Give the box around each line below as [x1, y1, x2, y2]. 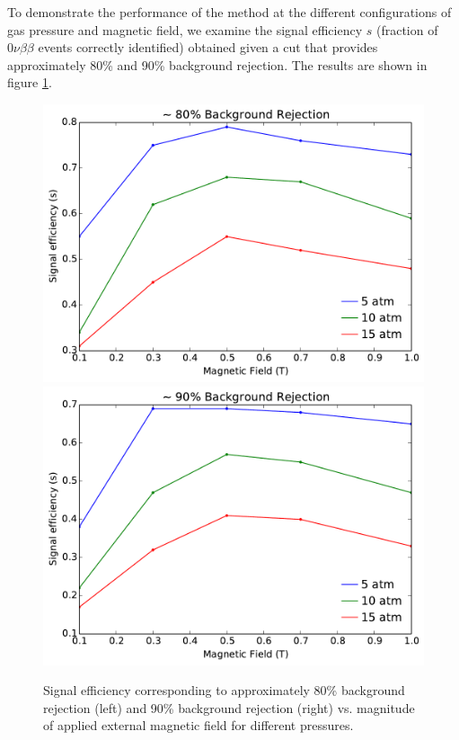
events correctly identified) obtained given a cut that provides [38, 38, 378, 57]
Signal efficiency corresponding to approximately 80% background [43, 681, 405, 700]
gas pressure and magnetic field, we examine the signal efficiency [7, 20, 363, 39]
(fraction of [375, 20, 438, 39]
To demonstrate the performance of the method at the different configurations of [7, 3, 452, 21]
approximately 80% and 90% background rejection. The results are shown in [7, 55, 428, 74]
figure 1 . [7, 73, 52, 92]
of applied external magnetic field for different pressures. [43, 716, 354, 735]
